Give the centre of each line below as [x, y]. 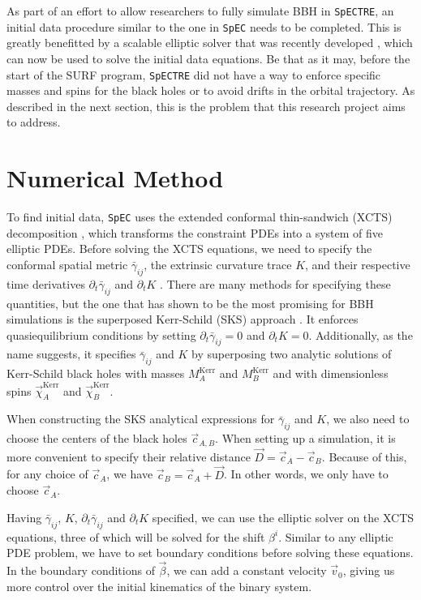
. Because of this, [364, 456]
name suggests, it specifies [71, 354]
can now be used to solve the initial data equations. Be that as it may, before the [208, 58]
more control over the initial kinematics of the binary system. [159, 586]
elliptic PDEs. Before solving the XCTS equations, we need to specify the [189, 249]
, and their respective [358, 264]
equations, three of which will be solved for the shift [136, 536]
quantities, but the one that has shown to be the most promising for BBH [190, 303]
